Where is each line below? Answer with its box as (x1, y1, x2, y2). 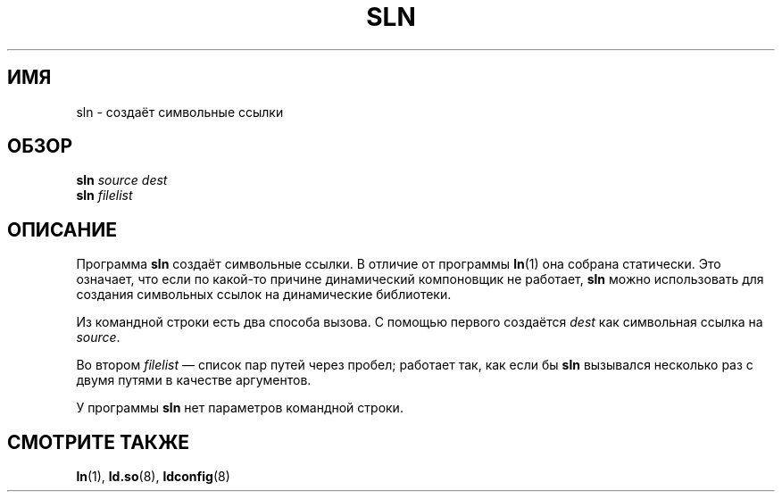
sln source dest (76, 172, 168, 188)
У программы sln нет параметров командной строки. (76, 400, 403, 416)
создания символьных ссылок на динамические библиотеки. (76, 287, 452, 303)
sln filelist (76, 187, 133, 204)
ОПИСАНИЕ (7, 218, 117, 241)
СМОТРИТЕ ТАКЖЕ (7, 430, 190, 453)
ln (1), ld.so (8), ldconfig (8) (76, 469, 230, 485)
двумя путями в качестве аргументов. (76, 372, 312, 388)
